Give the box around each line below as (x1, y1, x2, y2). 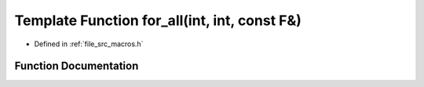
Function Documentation (14, 60, 139, 73)
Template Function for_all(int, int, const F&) (14, 12, 302, 29)
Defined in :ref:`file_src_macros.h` (34, 39, 144, 49)
